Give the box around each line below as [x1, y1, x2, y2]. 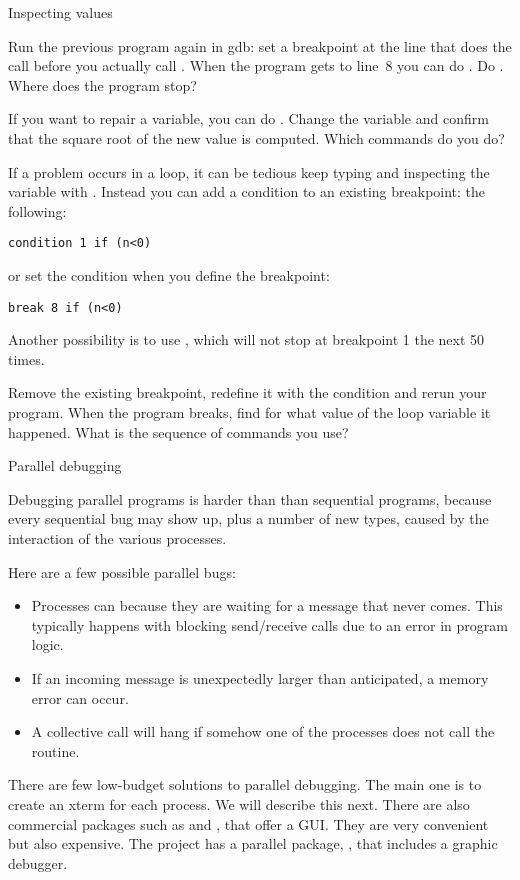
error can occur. [31, 687, 129, 708]
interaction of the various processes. [8, 528, 227, 548]
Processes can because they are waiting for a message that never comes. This [31, 595, 503, 616]
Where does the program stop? [8, 74, 197, 95]
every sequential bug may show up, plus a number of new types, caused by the [8, 508, 489, 529]
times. [8, 348, 45, 369]
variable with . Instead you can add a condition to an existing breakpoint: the [8, 181, 486, 202]
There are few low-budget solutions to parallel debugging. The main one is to [8, 774, 482, 795]
